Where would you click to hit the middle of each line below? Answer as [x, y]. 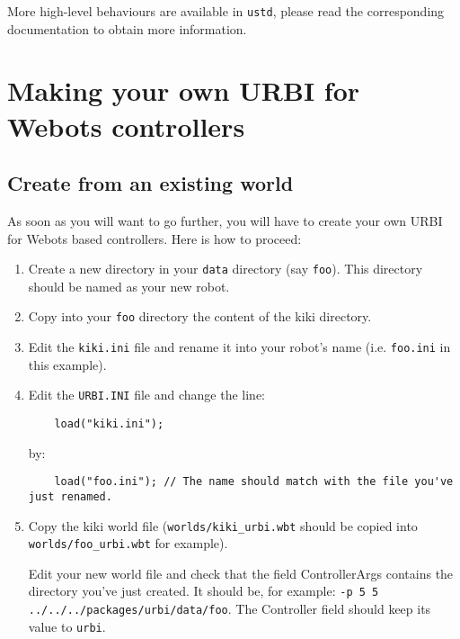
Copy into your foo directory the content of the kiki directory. [200, 316]
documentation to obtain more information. [127, 28]
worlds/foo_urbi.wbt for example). [128, 543]
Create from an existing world [150, 183]
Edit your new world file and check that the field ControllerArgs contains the [241, 573]
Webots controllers [126, 126]
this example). [67, 364]
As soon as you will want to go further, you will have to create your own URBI [225, 221]
